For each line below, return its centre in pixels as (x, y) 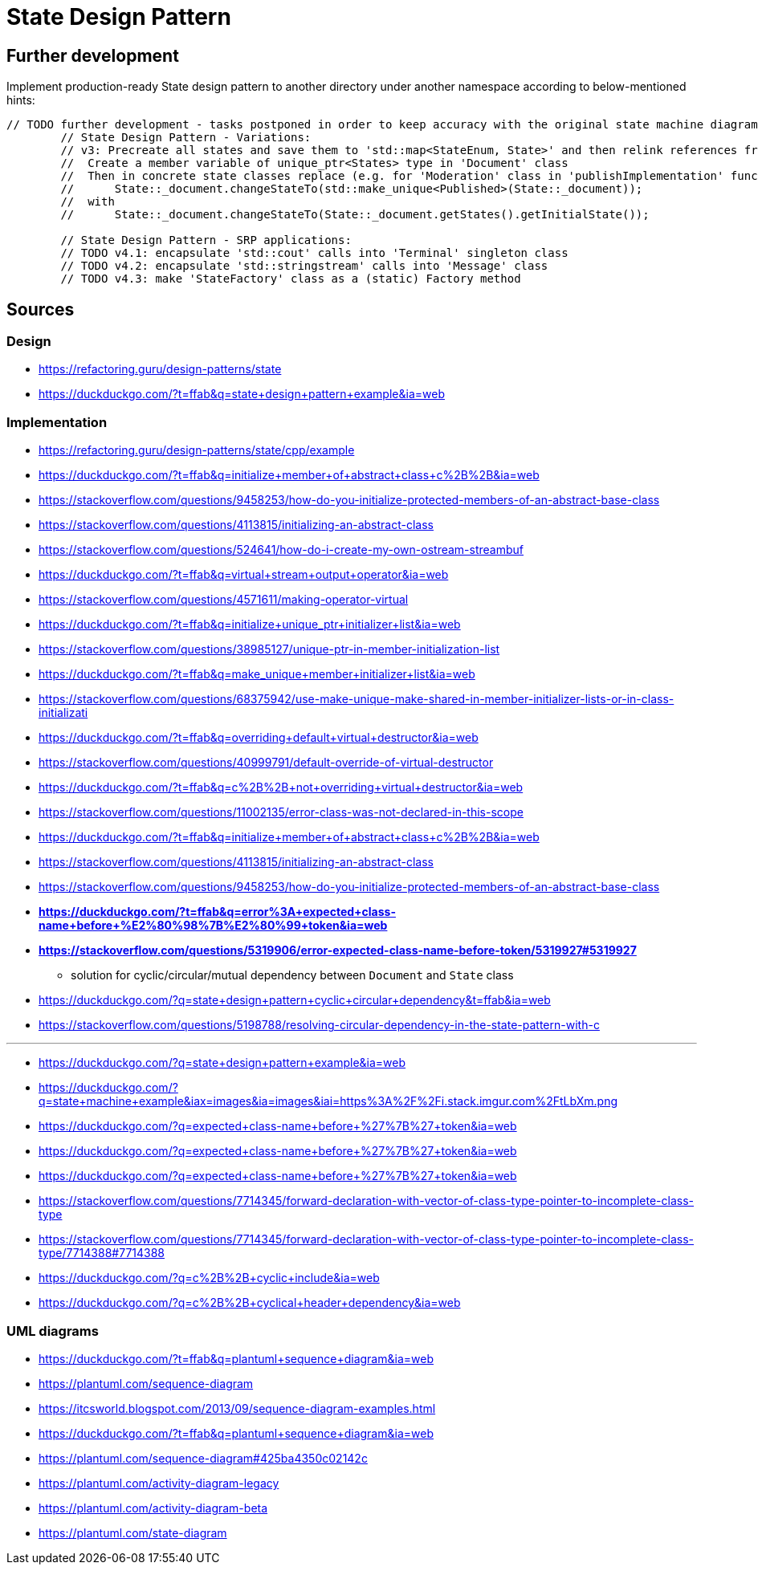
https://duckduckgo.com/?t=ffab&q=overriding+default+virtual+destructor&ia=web (259, 738)
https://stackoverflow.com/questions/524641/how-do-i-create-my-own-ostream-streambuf (281, 550)
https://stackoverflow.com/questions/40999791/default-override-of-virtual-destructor (266, 763)
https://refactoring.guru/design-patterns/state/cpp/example (197, 450)
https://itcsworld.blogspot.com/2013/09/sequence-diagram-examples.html (237, 1408)
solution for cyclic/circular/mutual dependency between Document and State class (292, 975)
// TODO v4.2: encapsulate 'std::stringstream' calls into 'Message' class (304, 266)
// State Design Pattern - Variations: (186, 138)
